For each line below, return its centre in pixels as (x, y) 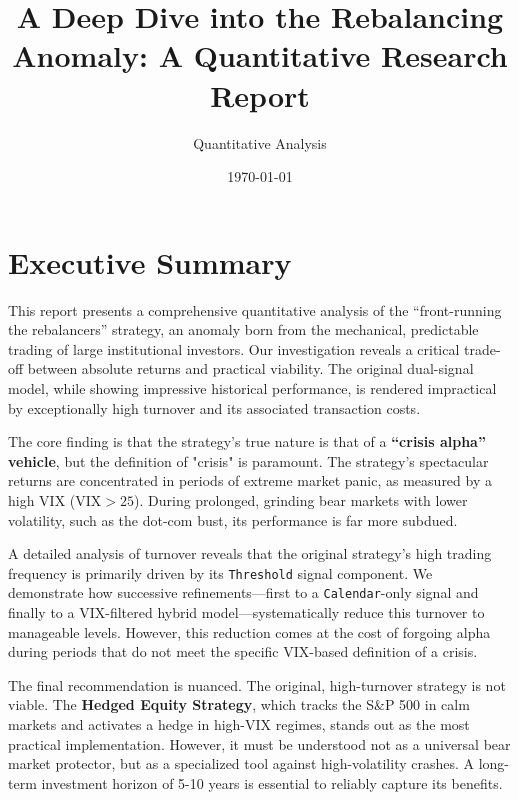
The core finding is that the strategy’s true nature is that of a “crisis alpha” (247, 441)
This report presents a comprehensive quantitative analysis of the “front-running (255, 309)
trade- (482, 348)
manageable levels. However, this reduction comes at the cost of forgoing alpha (249, 631)
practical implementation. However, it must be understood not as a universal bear (259, 743)
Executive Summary (150, 261)
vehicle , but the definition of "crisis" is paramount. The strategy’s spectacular (248, 460)
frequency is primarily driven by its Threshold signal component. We (220, 572)
